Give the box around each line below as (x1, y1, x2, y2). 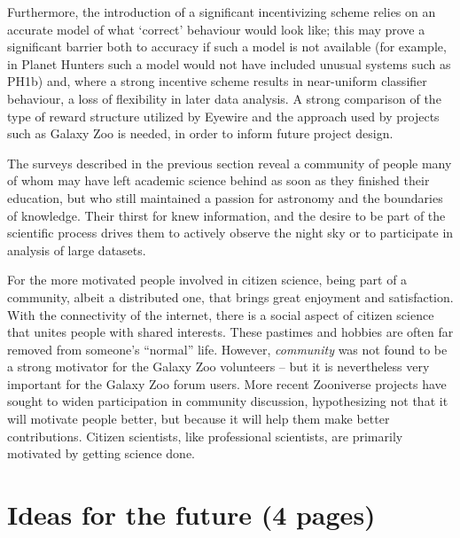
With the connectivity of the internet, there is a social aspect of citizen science (7, 305, 434, 324)
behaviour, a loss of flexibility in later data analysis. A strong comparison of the (7, 89, 441, 107)
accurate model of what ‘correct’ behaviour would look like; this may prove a (7, 19, 425, 38)
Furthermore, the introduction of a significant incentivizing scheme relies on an (7, 3, 436, 20)
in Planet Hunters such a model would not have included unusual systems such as (7, 54, 451, 73)
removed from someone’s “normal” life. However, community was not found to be (7, 339, 448, 358)
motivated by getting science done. (7, 444, 196, 463)
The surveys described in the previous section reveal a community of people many (7, 153, 452, 172)
